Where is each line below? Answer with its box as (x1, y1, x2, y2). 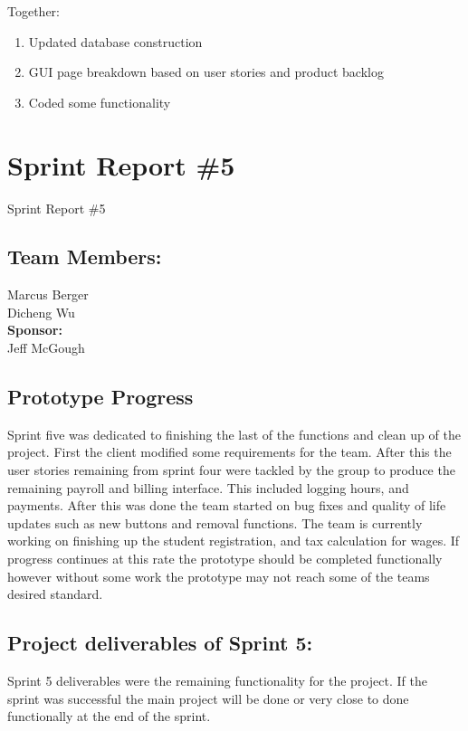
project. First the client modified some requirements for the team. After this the (7, 442, 452, 461)
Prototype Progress (7, 383, 194, 411)
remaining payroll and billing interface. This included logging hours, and (7, 478, 409, 497)
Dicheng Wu (7, 302, 75, 321)
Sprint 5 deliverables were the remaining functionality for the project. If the (7, 671, 427, 690)
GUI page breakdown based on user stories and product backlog (28, 62, 384, 81)
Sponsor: (7, 320, 62, 339)
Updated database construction (28, 32, 203, 51)
